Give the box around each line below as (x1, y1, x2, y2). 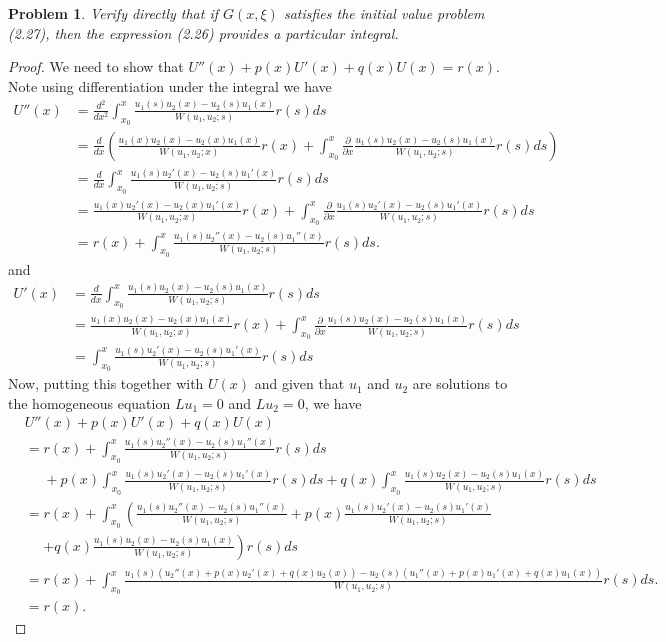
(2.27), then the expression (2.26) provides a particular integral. (8, 22, 399, 43)
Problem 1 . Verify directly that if (8, 3, 219, 23)
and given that (254, 373, 345, 394)
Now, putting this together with (8, 373, 204, 394)
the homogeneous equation (8, 392, 171, 413)
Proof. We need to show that (8, 56, 184, 77)
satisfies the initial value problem (283, 3, 485, 23)
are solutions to (412, 373, 508, 394)
